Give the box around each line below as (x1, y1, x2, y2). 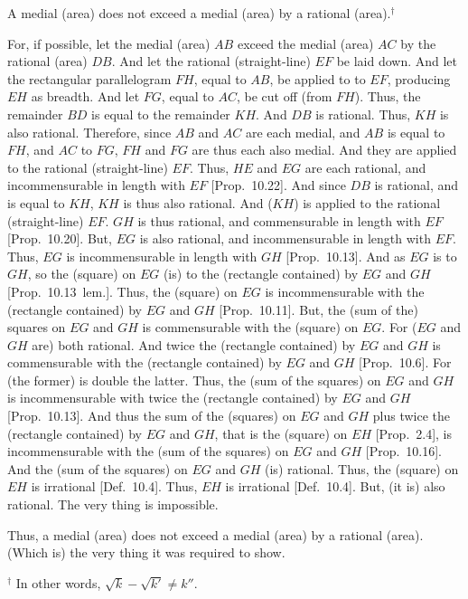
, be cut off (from (236, 87, 332, 106)
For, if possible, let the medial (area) (7, 33, 211, 52)
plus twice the (372, 406, 450, 425)
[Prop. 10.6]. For (359, 353, 452, 372)
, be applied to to (269, 69, 366, 88)
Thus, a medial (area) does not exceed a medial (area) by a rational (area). (7, 525, 424, 544)
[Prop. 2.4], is (375, 423, 453, 442)
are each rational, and (304, 157, 426, 176)
